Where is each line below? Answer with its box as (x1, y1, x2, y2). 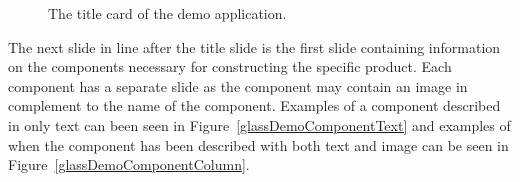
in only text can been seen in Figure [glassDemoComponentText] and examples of (8, 114, 511, 135)
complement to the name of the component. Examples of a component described (8, 95, 501, 116)
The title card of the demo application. (48, 3, 287, 23)
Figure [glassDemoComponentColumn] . (8, 154, 250, 175)
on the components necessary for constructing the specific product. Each (8, 56, 452, 77)
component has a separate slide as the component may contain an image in (8, 75, 468, 96)
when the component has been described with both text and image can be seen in (8, 134, 509, 155)
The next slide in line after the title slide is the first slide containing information (8, 36, 501, 57)
